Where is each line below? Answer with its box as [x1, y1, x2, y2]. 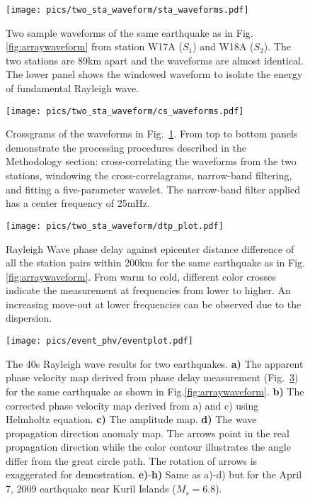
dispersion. [6, 310, 52, 325]
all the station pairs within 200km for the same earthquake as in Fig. [6, 255, 305, 270]
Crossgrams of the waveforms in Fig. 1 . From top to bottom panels [6, 126, 298, 141]
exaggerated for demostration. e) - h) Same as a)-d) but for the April [6, 467, 302, 482]
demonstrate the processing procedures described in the [6, 140, 247, 154]
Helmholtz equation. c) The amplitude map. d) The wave [6, 412, 257, 427]
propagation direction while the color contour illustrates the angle [6, 439, 291, 454]
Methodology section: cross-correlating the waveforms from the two [6, 154, 297, 169]
